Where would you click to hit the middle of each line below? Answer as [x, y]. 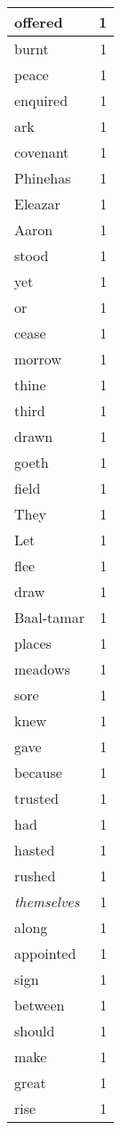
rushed [35, 876]
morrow [38, 359]
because [38, 772]
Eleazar [37, 204]
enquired [41, 100]
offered [39, 22]
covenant [42, 152]
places [33, 643]
